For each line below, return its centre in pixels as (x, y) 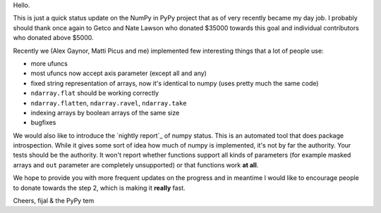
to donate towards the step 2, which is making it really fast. (99, 188)
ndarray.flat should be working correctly (95, 93)
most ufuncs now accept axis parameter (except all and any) (119, 73)
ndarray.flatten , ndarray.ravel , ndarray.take (109, 103)
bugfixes (43, 122)
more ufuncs (49, 63)
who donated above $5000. (53, 38)
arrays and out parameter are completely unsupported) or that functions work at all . (136, 164)
